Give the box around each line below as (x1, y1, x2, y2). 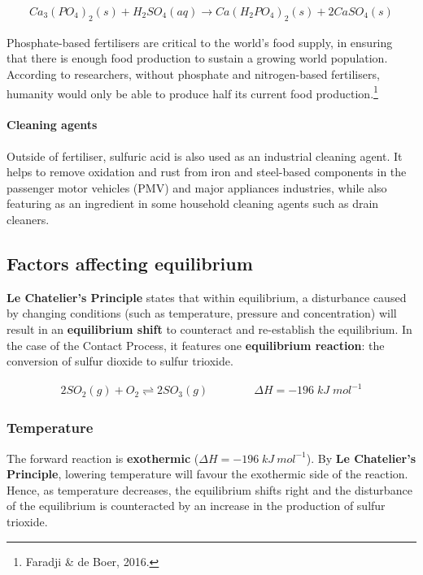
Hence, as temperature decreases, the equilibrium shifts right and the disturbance (7, 481, 412, 498)
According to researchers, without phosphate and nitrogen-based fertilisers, (7, 66, 380, 83)
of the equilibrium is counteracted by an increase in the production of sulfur (7, 497, 386, 514)
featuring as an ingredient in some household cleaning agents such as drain (7, 195, 379, 212)
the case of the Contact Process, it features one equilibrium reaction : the (7, 336, 385, 353)
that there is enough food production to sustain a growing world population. (7, 50, 388, 67)
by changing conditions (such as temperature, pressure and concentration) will (7, 305, 397, 322)
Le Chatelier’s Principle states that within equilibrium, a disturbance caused (7, 288, 407, 305)
